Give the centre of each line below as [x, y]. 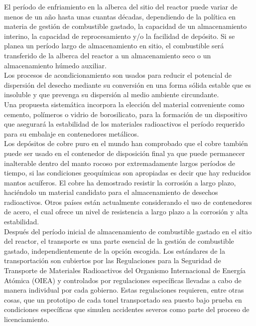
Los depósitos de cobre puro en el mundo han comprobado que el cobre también [126, 143]
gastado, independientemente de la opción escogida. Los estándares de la [115, 250]
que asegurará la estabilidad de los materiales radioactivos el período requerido [124, 124]
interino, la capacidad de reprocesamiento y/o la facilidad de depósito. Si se [120, 36]
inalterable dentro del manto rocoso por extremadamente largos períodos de [120, 163]
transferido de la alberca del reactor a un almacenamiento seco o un [108, 55]
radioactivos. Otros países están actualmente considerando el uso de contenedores [128, 202]
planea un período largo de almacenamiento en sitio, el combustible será [114, 46]
